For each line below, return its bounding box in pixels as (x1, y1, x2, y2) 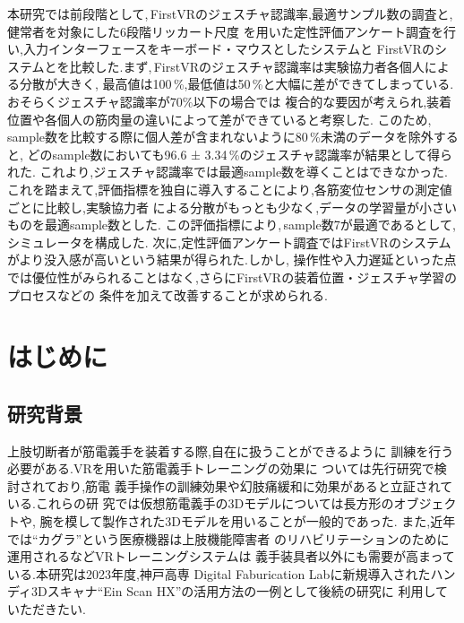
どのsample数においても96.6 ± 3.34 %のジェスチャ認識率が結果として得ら (27, 144, 452, 163)
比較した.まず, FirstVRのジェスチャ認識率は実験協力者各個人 (69, 56, 425, 75)
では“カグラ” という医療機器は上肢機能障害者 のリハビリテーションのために (7, 529, 450, 548)
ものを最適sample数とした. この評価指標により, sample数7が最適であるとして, (7, 215, 456, 234)
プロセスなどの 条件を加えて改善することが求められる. (7, 285, 328, 304)
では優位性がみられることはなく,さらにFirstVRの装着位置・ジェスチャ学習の (7, 267, 458, 286)
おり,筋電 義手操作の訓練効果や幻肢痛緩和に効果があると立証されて (56, 476, 453, 495)
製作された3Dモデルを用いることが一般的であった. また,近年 (102, 512, 456, 531)
